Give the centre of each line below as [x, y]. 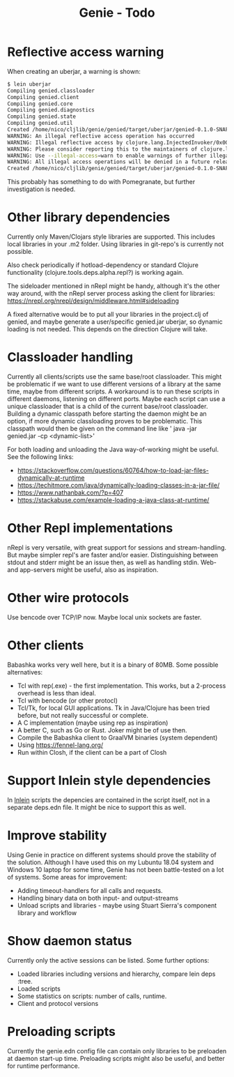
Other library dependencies [89, 217]
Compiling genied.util [40, 123]
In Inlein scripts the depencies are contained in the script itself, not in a [109, 799]
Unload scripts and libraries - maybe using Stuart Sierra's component [117, 905]
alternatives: [25, 672]
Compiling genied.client [43, 97]
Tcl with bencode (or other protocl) [68, 700]
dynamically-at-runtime [51, 478]
